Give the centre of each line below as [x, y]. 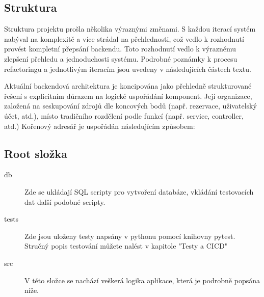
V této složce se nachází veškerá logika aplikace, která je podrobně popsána [142, 280]
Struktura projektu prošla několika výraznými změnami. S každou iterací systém [130, 29]
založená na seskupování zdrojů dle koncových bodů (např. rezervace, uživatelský [130, 106]
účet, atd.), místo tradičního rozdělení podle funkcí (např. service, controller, [124, 115]
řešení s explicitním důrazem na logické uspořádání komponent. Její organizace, [128, 96]
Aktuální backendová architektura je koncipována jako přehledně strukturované [128, 86]
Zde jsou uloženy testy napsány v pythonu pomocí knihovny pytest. [130, 236]
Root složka [36, 153]
